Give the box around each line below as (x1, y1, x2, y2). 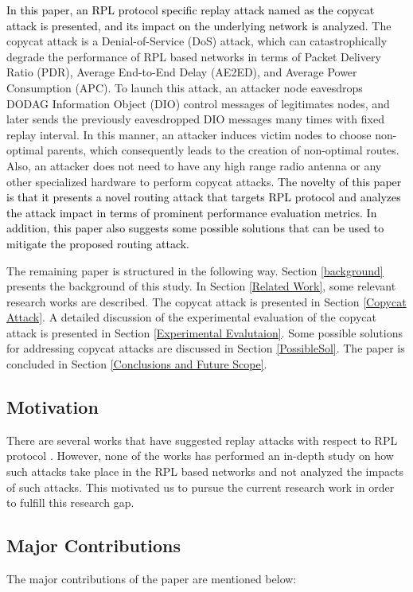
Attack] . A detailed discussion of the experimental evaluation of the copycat (6, 309, 376, 325)
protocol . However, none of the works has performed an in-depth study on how (6, 447, 394, 464)
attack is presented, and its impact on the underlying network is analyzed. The (6, 17, 392, 33)
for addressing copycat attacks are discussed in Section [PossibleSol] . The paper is (6, 340, 405, 356)
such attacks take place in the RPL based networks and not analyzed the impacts (6, 463, 404, 480)
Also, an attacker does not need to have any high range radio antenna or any (6, 157, 382, 173)
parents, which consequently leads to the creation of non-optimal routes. (47, 142, 399, 158)
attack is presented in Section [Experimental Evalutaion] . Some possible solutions (6, 324, 403, 341)
